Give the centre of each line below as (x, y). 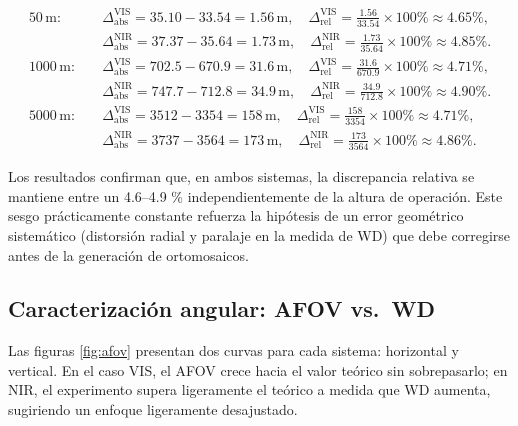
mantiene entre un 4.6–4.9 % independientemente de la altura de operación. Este (255, 195)
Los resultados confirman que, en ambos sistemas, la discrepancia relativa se (241, 176)
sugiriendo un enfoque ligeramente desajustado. (153, 409)
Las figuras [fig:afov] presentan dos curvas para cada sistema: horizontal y (233, 350)
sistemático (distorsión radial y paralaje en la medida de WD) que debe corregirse (259, 234)
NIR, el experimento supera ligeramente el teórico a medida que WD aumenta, (249, 389)
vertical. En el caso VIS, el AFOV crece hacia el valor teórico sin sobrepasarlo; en (258, 369)
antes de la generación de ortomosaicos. (128, 254)
